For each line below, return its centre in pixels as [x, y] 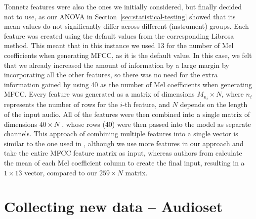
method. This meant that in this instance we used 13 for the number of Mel [119, 45]
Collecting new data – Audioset [113, 206]
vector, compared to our [61, 172]
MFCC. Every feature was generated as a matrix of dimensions [99, 94]
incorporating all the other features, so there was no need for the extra [111, 75]
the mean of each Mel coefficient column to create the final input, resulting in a [124, 163]
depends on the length [214, 104]
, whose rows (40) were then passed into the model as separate [156, 124]
